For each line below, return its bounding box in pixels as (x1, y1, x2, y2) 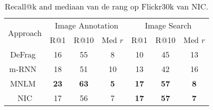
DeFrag (10, 48, 36, 60)
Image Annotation (54, 19, 119, 31)
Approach (8, 26, 42, 38)
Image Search (145, 19, 192, 31)
